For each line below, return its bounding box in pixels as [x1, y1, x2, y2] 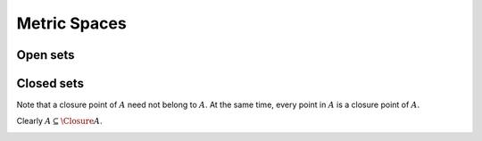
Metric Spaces [16, 13, 127, 33]
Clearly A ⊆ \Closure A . [16, 116, 103, 127]
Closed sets [16, 76, 85, 91]
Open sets [16, 47, 75, 62]
